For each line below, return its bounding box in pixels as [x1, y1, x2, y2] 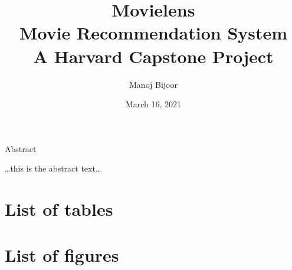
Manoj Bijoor [129, 78, 178, 90]
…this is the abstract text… [5, 162, 101, 174]
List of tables [5, 197, 113, 221]
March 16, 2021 [125, 98, 182, 110]
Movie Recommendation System [19, 21, 288, 45]
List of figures [5, 243, 119, 267]
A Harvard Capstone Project [33, 44, 274, 68]
